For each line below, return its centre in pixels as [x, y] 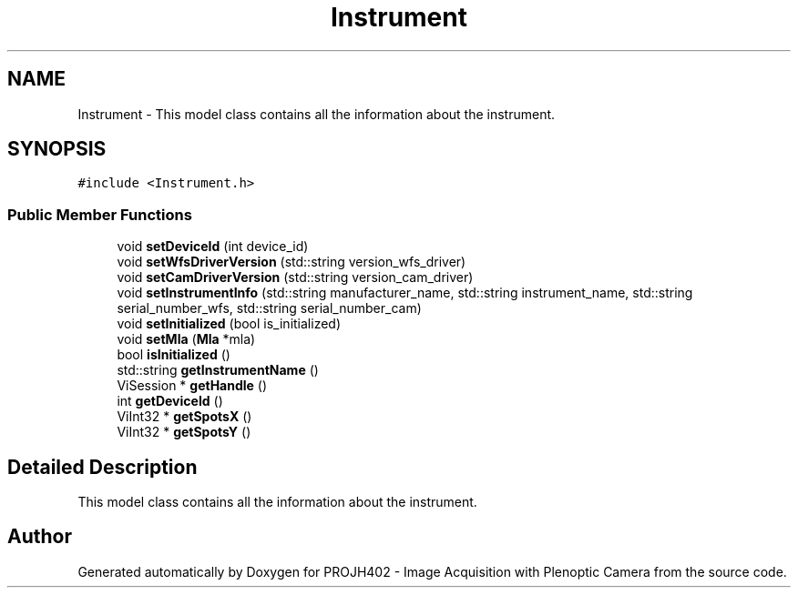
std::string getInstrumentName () [218, 370]
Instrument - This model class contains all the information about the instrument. [317, 114]
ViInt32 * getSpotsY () [184, 432]
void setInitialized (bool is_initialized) [229, 324]
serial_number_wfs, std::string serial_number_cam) [269, 308]
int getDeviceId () [170, 401]
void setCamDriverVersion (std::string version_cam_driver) [295, 277]
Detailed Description [102, 467]
